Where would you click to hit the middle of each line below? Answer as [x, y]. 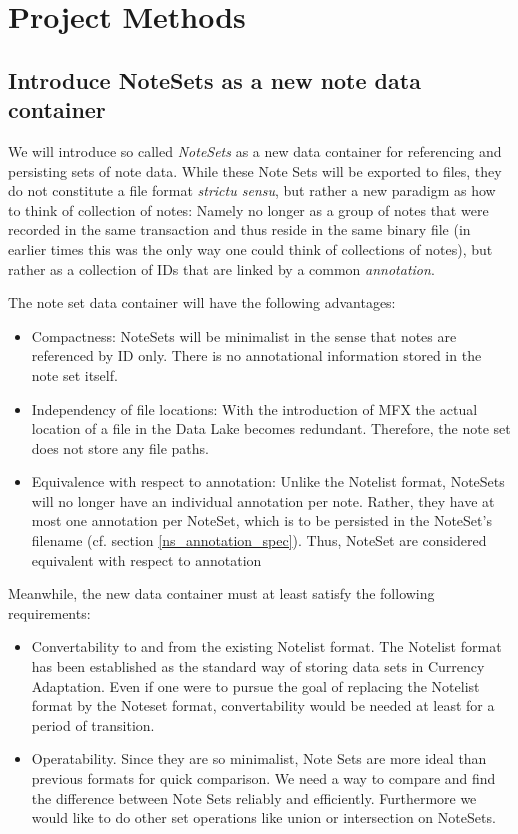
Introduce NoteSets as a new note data [214, 79]
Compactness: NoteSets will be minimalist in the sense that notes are [244, 335]
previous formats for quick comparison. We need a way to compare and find [263, 778]
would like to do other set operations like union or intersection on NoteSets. [263, 817]
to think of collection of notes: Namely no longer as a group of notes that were [248, 209]
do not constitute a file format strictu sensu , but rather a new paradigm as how [252, 190]
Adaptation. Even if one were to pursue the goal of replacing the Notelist [255, 685]
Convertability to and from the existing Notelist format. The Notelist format [266, 646]
